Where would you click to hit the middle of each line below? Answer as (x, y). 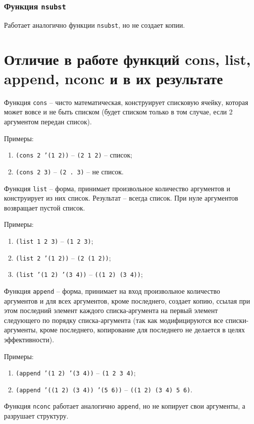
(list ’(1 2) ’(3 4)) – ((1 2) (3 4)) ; (79, 274)
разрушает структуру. (36, 416)
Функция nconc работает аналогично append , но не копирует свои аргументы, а (125, 406)
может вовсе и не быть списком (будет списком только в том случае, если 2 (118, 112)
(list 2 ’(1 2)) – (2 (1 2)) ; (63, 257)
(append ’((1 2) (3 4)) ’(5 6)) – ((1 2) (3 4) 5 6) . (104, 389)
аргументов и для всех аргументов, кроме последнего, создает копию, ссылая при (127, 300)
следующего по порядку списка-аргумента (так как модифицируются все (114, 320)
